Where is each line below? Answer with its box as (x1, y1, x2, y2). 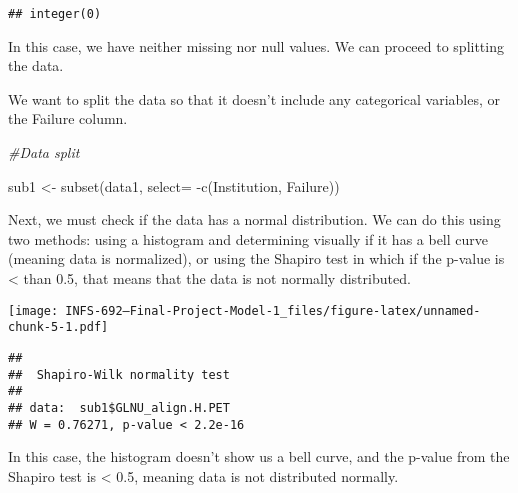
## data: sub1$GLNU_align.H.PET (8, 400, 230, 415)
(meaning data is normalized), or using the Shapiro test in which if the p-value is (8, 248, 505, 269)
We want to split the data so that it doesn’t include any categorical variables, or (8, 88, 500, 109)
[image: (8, 303, 59, 318)
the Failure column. (8, 108, 128, 129)
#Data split (8, 142, 80, 163)
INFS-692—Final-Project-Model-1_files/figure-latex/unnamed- (65, 303, 481, 318)
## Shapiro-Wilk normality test (8, 367, 230, 382)
